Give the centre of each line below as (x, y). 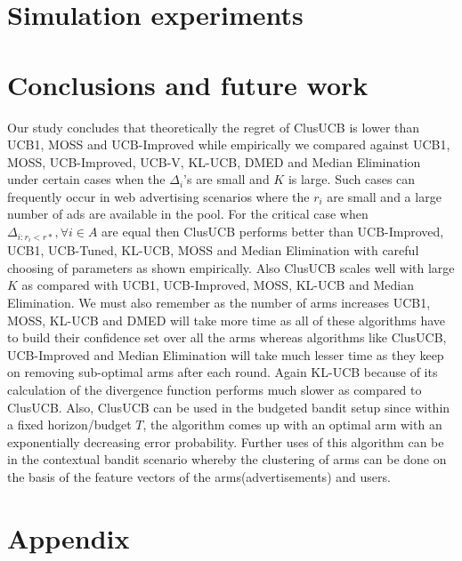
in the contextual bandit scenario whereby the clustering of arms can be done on (227, 459)
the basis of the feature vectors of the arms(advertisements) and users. (199, 476)
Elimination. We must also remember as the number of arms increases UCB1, (219, 302)
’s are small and (227, 179)
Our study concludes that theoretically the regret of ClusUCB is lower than (214, 127)
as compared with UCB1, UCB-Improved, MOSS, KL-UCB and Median (218, 285)
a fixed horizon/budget (69, 425)
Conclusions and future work (188, 84)
